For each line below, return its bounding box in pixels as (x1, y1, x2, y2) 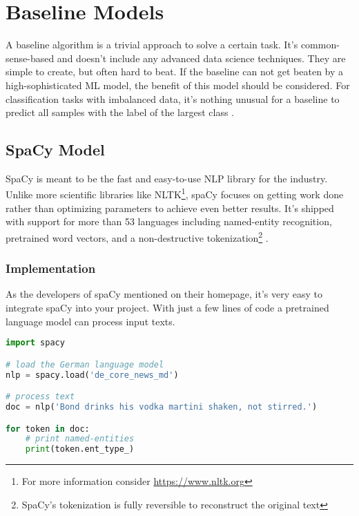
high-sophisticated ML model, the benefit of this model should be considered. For (6, 77, 350, 92)
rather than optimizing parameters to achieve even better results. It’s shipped (6, 200, 334, 215)
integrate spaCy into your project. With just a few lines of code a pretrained (6, 300, 329, 314)
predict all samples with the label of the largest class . (6, 105, 235, 120)
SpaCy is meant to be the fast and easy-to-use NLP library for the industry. (6, 171, 328, 185)
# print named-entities (25, 434, 135, 444)
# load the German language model (6, 359, 164, 370)
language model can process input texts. (6, 314, 175, 328)
